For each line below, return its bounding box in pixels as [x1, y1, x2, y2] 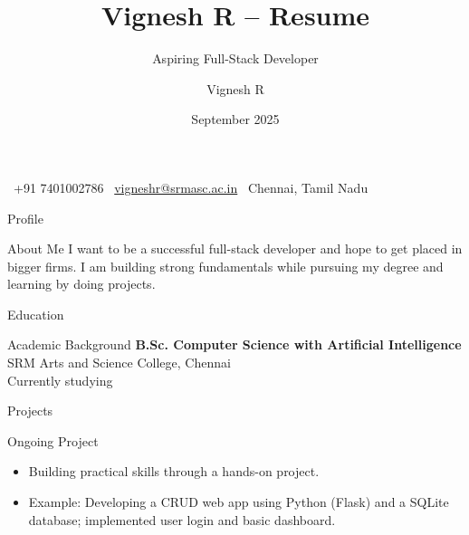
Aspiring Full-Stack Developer [152, 49, 319, 68]
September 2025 [191, 110, 280, 129]
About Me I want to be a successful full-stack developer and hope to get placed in [7, 239, 463, 258]
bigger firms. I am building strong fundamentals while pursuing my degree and [7, 256, 444, 275]
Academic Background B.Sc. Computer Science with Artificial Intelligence [7, 335, 462, 354]
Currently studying [7, 370, 113, 389]
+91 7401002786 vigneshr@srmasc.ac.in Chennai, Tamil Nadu [13, 177, 368, 196]
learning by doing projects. [7, 274, 156, 293]
